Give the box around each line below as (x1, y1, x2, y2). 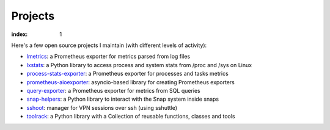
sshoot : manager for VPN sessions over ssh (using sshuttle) (26, 104, 177, 111)
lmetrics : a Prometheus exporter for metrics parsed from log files (26, 52, 191, 60)
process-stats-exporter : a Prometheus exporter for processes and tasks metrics (26, 70, 229, 78)
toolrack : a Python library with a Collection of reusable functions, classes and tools (26, 113, 235, 120)
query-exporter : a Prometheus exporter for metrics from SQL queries (26, 87, 201, 94)
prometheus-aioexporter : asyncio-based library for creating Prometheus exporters (26, 78, 235, 85)
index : (11, 31, 28, 38)
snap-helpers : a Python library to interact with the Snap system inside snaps (26, 95, 219, 103)
